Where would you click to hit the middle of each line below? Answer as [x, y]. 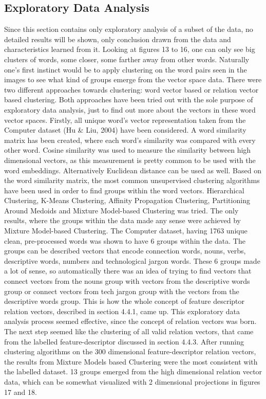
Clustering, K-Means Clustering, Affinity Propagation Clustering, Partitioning [127, 200]
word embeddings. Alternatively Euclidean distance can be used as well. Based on [133, 170]
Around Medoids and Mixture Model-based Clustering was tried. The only [121, 210]
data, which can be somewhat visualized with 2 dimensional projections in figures [132, 381]
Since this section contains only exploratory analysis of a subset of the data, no [129, 29]
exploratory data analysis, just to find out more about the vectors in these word [130, 109]
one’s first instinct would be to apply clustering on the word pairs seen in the [126, 69]
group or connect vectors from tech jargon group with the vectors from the [122, 291]
